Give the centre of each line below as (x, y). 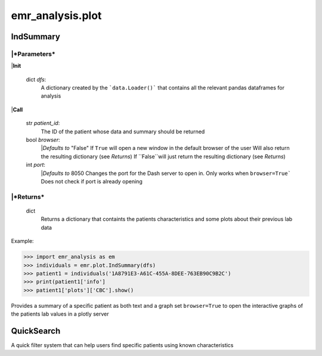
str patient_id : (43, 123)
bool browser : (43, 140)
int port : (36, 165)
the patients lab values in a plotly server (60, 314)
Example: (22, 241)
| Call (17, 110)
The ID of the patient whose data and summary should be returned (123, 132)
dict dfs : (36, 79)
